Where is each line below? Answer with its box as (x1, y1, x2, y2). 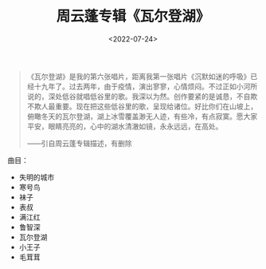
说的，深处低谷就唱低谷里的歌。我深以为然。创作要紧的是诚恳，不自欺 (26, 91, 258, 101)
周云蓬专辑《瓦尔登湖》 (56, 7, 210, 26)
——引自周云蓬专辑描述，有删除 (26, 138, 132, 148)
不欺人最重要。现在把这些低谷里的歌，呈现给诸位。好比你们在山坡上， (26, 101, 258, 111)
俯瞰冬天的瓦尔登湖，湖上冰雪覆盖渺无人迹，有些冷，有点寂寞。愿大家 (26, 111, 258, 121)
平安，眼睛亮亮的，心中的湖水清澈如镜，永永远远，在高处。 (26, 121, 223, 131)
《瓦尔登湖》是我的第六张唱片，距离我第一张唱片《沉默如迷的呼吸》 (26, 71, 251, 81)
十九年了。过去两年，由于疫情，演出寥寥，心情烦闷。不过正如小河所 (33, 81, 258, 91)
